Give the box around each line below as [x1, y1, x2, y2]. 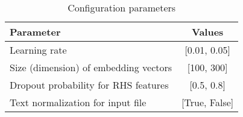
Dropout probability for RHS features [10, 78, 169, 92]
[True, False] [181, 95, 234, 109]
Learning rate [10, 43, 67, 57]
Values [192, 25, 224, 39]
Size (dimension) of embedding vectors [10, 60, 172, 74]
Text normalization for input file [10, 95, 147, 109]
